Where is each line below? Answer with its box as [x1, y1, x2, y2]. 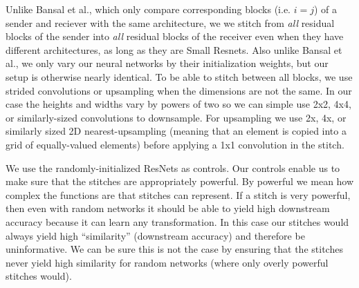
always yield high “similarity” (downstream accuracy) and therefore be [6, 228, 305, 242]
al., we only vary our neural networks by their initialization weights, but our [6, 56, 329, 70]
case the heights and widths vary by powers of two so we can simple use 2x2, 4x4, [6, 97, 351, 111]
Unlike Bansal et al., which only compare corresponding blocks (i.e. [6, 2, 291, 16]
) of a [313, 2, 337, 16]
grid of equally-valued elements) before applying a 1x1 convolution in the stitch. [6, 137, 344, 151]
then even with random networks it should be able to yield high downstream [6, 201, 330, 215]
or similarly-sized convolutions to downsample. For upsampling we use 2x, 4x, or [6, 110, 347, 124]
